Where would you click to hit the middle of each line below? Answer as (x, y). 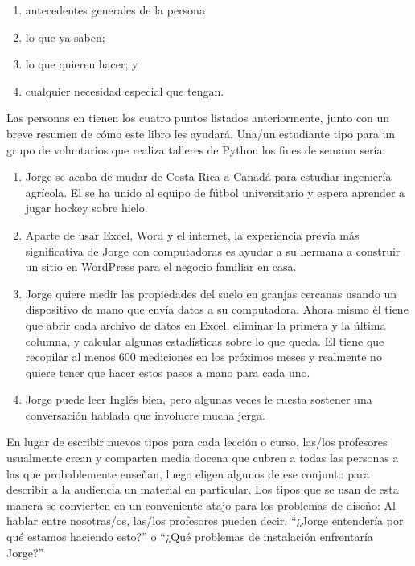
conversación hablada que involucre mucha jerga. (145, 414)
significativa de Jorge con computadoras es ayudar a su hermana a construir (213, 250)
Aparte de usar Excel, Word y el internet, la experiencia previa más (192, 234)
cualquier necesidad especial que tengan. (125, 90)
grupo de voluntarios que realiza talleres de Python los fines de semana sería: (196, 149)
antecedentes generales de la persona (115, 10)
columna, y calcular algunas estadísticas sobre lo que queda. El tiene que (205, 340)
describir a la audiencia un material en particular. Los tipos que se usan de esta (203, 489)
